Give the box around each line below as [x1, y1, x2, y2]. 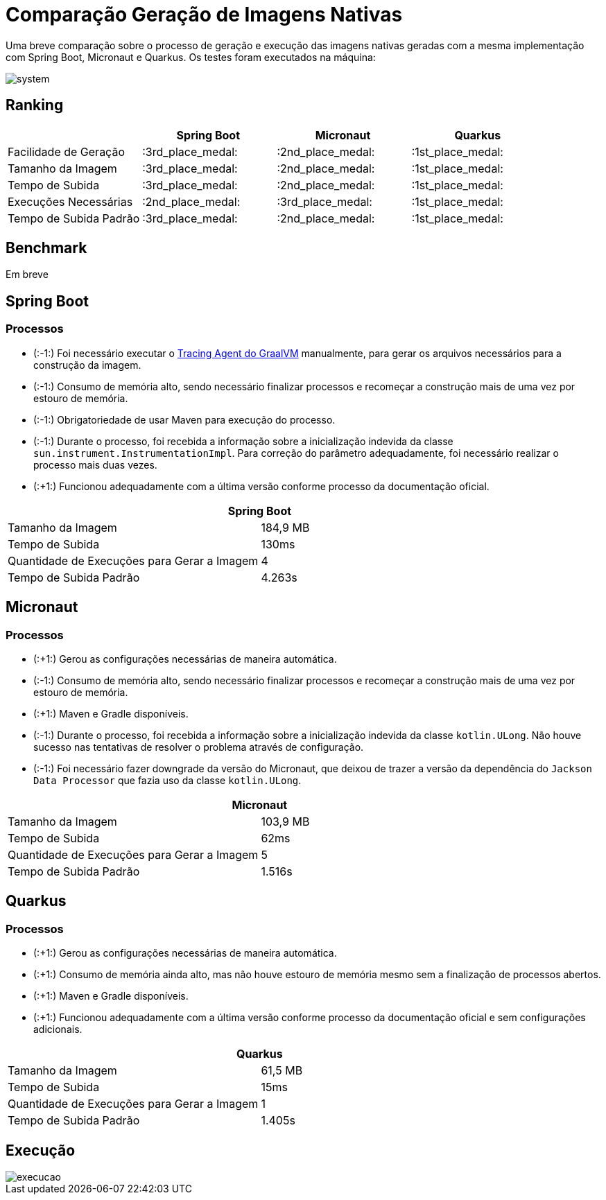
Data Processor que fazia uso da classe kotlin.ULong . [33, 774, 302, 786]
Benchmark [6, 239, 87, 257]
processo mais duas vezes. [33, 458, 157, 471]
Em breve [6, 268, 49, 281]
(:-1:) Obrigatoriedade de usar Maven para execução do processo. [33, 413, 336, 426]
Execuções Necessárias [8, 194, 133, 209]
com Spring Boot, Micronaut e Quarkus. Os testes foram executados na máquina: [6, 51, 376, 63]
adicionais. [33, 1023, 83, 1036]
